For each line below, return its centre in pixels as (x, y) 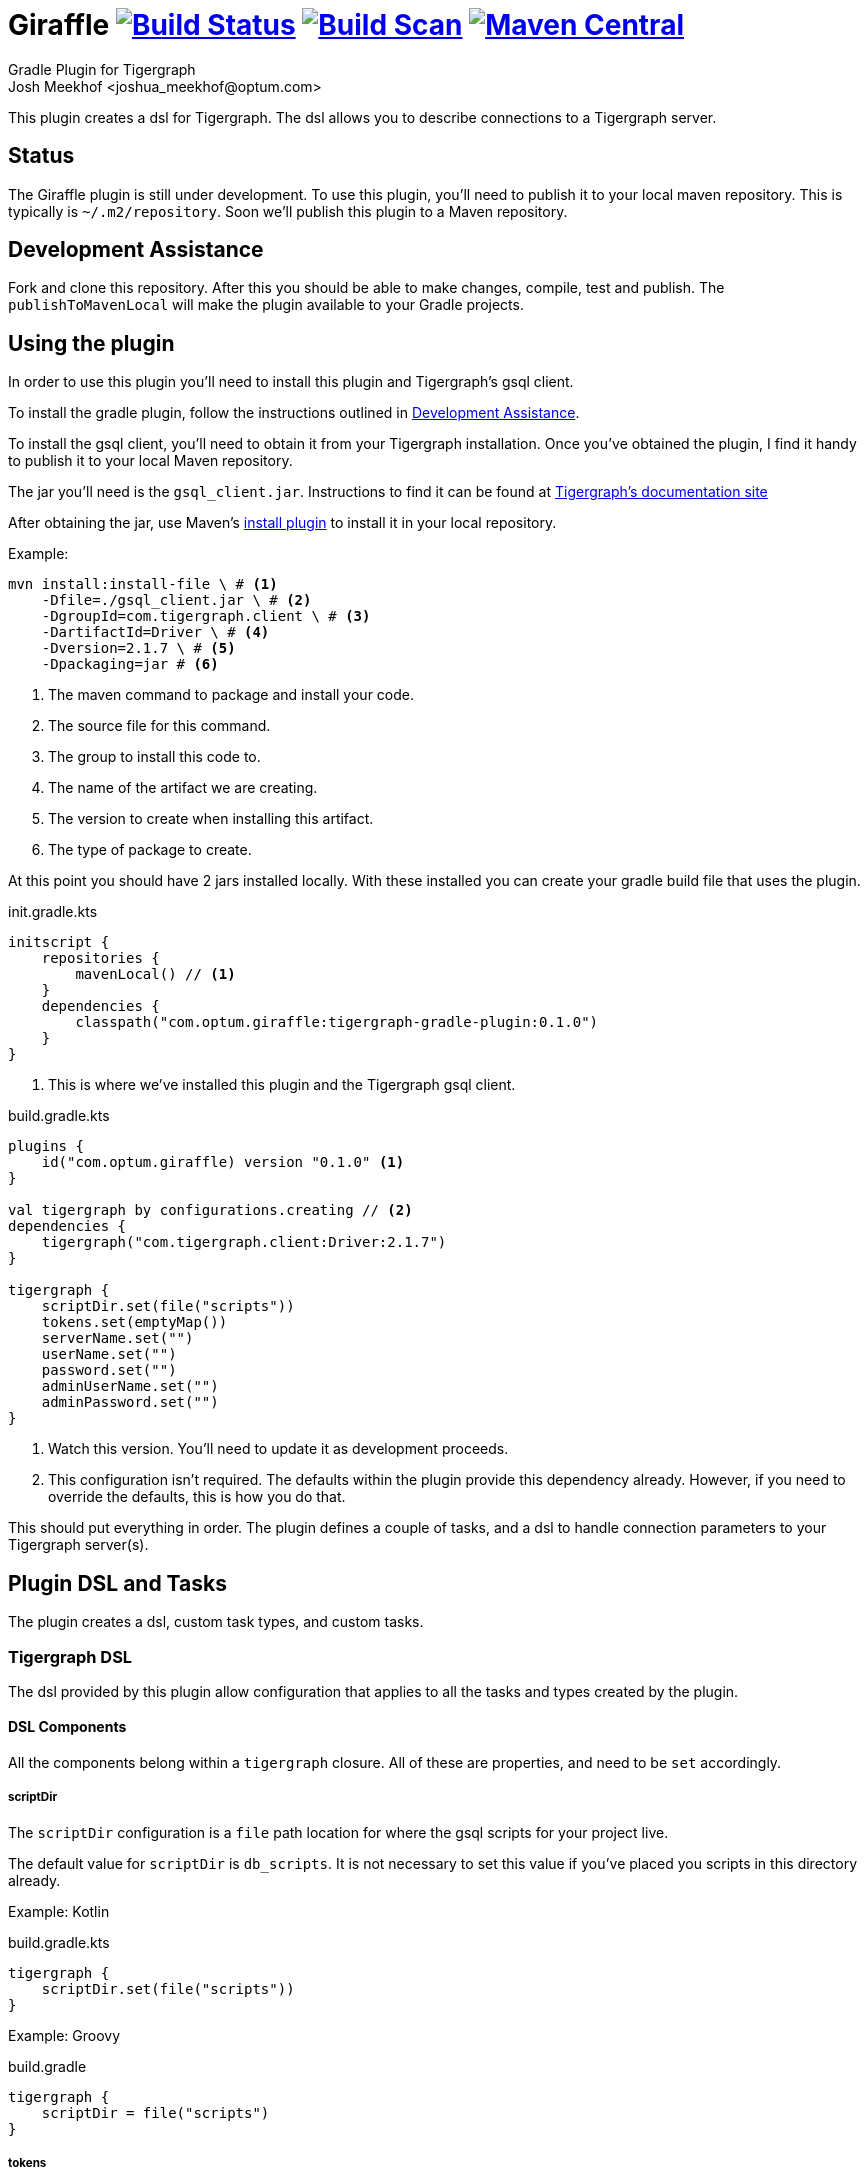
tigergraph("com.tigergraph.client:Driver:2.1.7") (244, 1242)
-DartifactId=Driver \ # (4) (155, 632)
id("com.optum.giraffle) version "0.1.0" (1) (223, 1162)
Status (41, 156)
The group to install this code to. (154, 757)
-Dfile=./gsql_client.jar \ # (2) (176, 600)
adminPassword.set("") (130, 1402)
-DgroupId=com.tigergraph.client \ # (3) (206, 616)
